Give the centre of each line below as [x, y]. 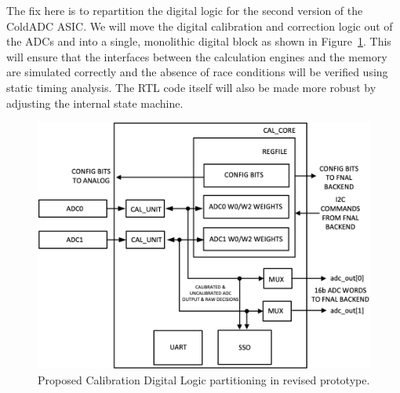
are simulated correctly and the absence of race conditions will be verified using [197, 72]
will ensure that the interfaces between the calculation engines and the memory [197, 56]
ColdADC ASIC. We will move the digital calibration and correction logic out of [200, 26]
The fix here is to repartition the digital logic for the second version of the [185, 10]
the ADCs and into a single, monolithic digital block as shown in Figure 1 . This [199, 41]
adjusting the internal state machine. [95, 103]
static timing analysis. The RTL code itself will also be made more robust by [191, 87]
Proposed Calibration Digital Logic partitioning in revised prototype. [204, 380]
